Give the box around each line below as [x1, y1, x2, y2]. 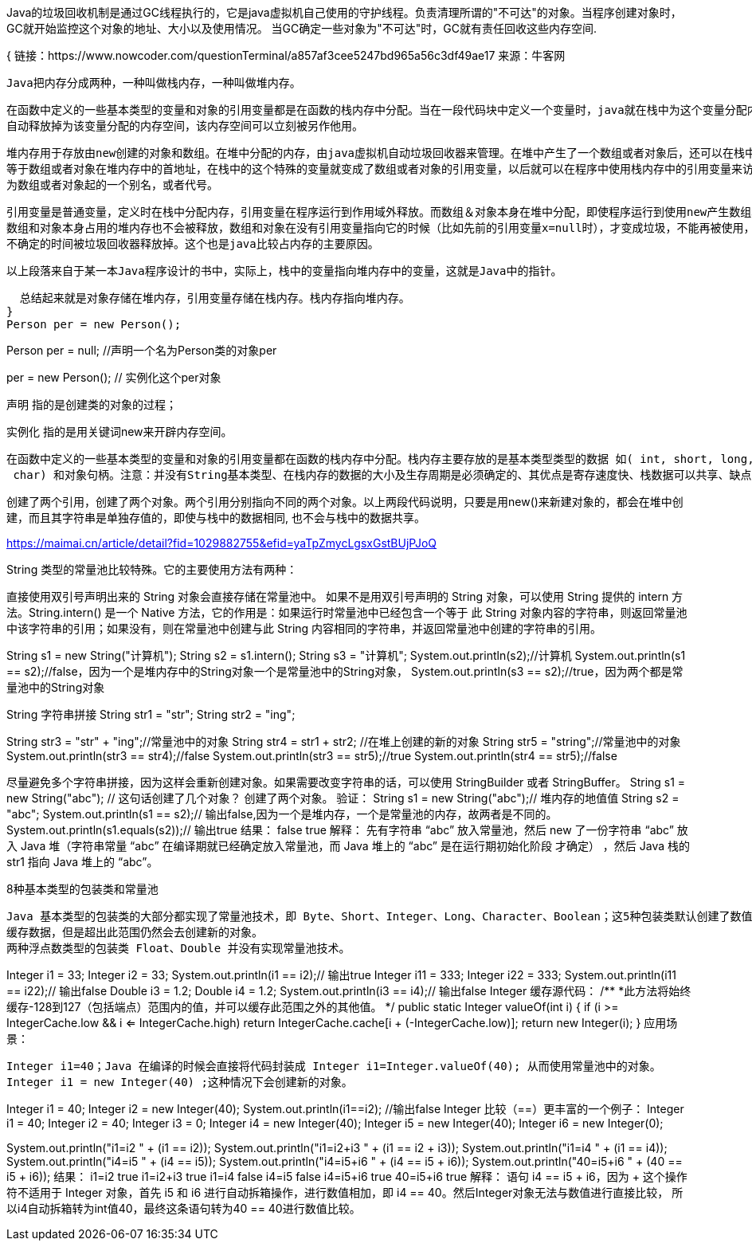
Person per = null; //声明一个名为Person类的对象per [6, 343, 277, 357]
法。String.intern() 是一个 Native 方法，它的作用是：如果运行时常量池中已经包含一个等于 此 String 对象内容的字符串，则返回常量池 [6, 606, 687, 619]
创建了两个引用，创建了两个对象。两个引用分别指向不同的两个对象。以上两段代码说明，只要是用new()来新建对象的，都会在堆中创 [6, 495, 683, 508]
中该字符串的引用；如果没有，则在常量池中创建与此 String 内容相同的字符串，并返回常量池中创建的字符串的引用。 [6, 622, 602, 635]
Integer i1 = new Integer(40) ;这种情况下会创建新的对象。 [6, 1076, 353, 1088]
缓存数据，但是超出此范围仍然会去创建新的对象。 [6, 926, 263, 939]
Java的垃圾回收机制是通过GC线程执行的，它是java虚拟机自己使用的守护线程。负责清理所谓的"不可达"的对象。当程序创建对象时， [6, 6, 682, 19]
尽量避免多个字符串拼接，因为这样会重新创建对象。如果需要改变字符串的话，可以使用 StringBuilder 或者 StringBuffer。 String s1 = [6, 775, 686, 789]
